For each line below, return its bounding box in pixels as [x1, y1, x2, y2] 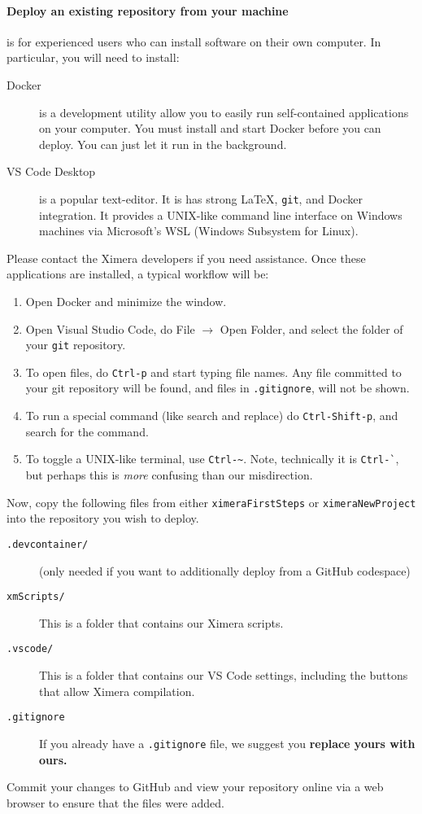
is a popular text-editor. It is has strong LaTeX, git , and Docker [39, 190, 363, 207]
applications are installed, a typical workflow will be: [7, 265, 269, 282]
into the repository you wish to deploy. [7, 510, 199, 527]
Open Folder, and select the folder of [220, 320, 403, 337]
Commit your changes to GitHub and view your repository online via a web [7, 778, 384, 795]
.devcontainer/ [7, 538, 89, 550]
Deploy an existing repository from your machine [7, 2, 289, 19]
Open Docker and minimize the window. [25, 292, 227, 309]
